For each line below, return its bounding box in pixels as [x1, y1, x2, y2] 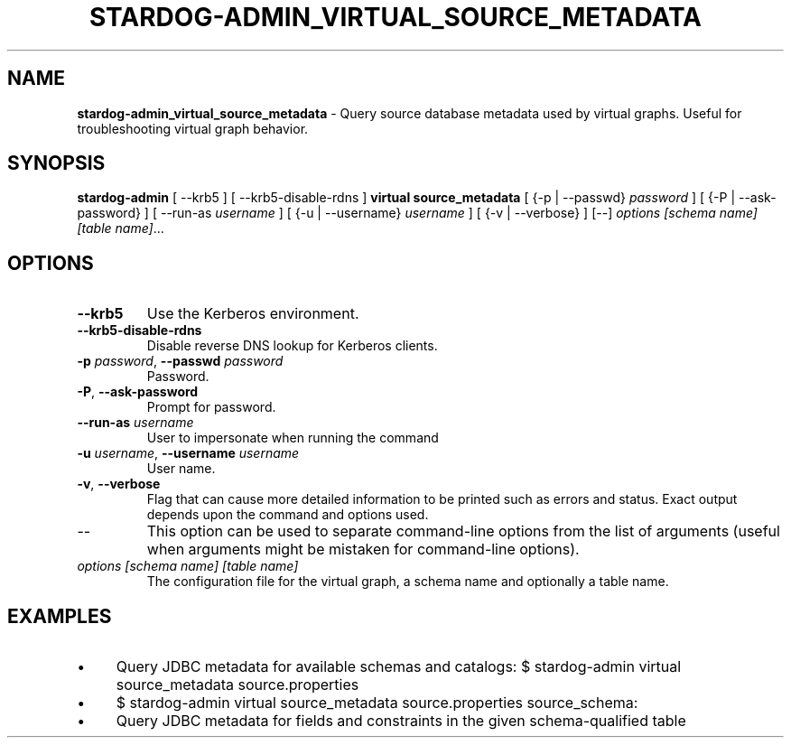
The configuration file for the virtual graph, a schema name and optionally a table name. [146, 573, 669, 590]
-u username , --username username [77, 445, 300, 461]
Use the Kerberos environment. [146, 304, 359, 323]
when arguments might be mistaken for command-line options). [146, 540, 580, 559]
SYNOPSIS [7, 152, 106, 175]
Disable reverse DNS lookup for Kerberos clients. [146, 338, 438, 354]
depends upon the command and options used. [146, 507, 429, 523]
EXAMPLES [7, 604, 112, 628]
